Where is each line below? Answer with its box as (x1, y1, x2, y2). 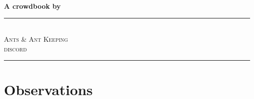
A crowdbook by (4, 1, 61, 11)
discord (4, 43, 27, 53)
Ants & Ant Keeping (4, 34, 68, 44)
